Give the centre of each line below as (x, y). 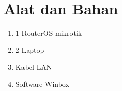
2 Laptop (30, 50)
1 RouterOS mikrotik (49, 33)
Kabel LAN (34, 67)
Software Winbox (42, 84)
